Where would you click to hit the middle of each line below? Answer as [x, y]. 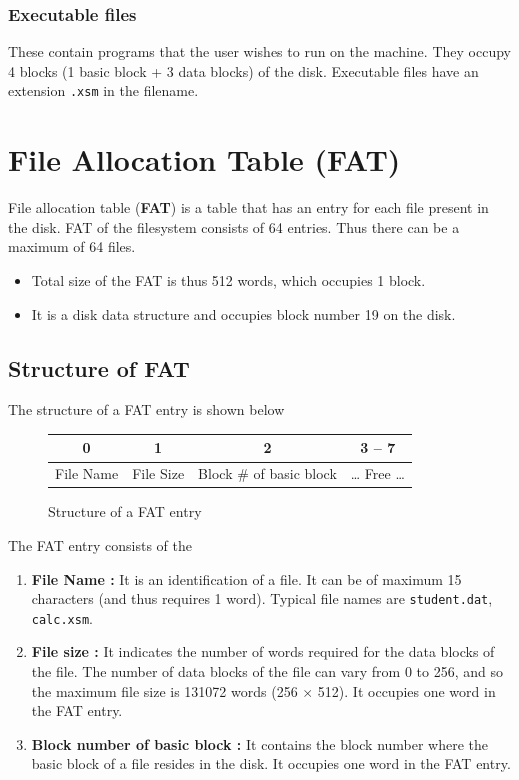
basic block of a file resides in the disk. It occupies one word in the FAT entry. [271, 763]
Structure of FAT [99, 367]
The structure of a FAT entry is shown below [146, 409]
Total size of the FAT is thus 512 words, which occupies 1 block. [228, 279]
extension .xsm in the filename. [103, 90]
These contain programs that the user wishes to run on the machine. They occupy [259, 51]
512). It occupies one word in [406, 690]
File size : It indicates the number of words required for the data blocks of [263, 651]
